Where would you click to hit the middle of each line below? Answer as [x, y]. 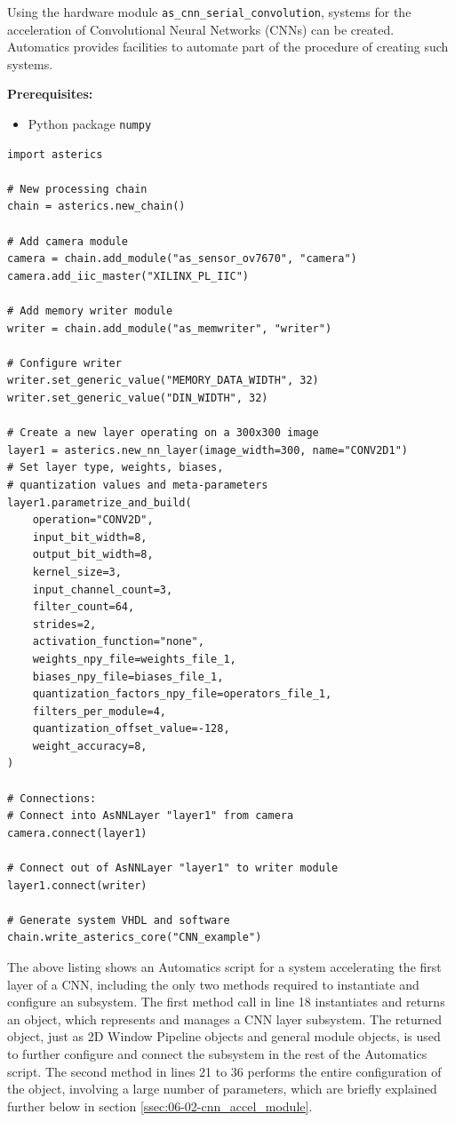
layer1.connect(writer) [77, 885]
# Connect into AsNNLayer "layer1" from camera [151, 816]
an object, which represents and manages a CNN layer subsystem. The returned [225, 1019]
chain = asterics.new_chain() [96, 207]
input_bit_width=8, [90, 537]
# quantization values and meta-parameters [138, 485]
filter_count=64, [84, 607]
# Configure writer [64, 363]
